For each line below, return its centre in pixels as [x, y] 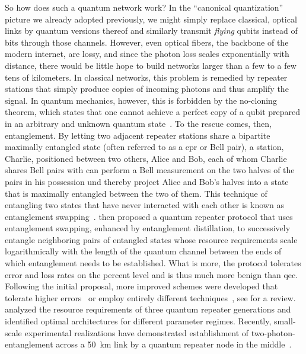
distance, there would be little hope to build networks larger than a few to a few [151, 65]
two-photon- [273, 332]
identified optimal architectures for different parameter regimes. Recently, [138, 321]
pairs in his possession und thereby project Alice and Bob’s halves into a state [147, 181]
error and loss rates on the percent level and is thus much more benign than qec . [152, 274]
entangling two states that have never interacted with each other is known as [144, 205]
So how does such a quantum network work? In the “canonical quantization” [144, 7]
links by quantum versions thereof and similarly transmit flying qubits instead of [151, 31]
